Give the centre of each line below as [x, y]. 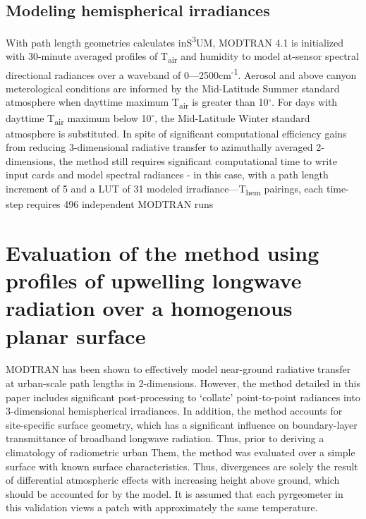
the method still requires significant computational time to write [198, 160]
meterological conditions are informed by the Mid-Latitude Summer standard [173, 88]
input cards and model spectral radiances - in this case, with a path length [167, 175]
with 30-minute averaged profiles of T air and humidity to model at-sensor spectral [182, 57]
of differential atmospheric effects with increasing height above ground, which [173, 480]
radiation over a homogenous [149, 308]
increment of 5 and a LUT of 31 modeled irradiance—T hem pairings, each [165, 189]
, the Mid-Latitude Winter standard [232, 117]
